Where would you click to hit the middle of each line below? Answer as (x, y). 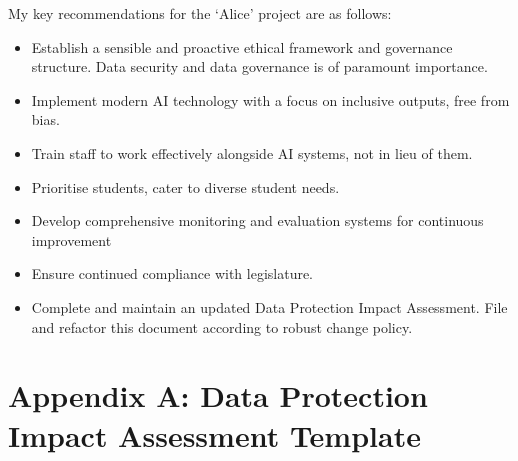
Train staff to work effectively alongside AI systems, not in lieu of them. (252, 152)
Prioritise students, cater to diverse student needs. (185, 186)
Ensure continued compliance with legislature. (172, 273)
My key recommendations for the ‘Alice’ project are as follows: (200, 13)
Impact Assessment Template (214, 434)
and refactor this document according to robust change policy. (222, 326)
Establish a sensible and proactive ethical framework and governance (242, 46)
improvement (71, 239)
